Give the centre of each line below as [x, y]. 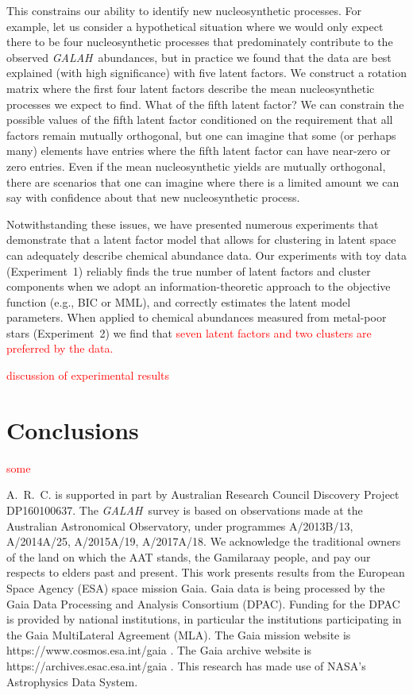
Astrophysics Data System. [72, 681]
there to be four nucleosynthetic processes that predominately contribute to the [200, 42]
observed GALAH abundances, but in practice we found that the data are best [199, 57]
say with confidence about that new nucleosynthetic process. [153, 197]
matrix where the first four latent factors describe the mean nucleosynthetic [191, 88]
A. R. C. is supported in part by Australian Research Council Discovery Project [203, 494]
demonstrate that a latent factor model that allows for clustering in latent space [201, 239]
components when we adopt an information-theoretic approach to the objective [199, 286]
